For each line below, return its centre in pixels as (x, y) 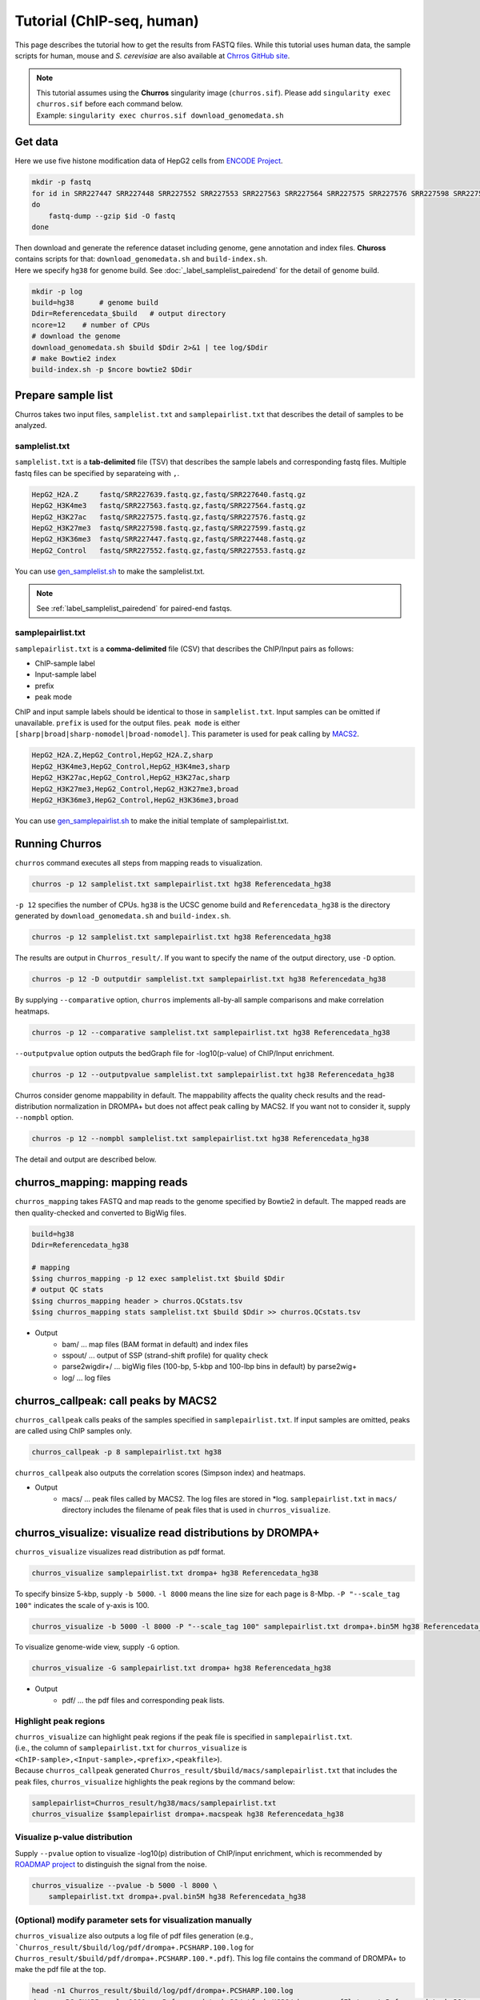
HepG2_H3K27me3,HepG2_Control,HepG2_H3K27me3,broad (135, 789)
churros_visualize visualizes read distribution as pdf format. (120, 1552)
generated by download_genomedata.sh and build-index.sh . (123, 916)
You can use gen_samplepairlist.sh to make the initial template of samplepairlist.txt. (152, 821)
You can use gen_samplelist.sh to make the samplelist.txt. (110, 571)
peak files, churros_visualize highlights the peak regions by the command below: (155, 1782)
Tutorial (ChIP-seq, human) (107, 21)
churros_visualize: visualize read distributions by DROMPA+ (167, 1533)
